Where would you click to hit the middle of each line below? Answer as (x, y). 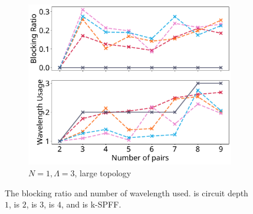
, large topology (103, 173)
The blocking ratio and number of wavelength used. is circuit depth (126, 192)
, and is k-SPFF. (91, 204)
